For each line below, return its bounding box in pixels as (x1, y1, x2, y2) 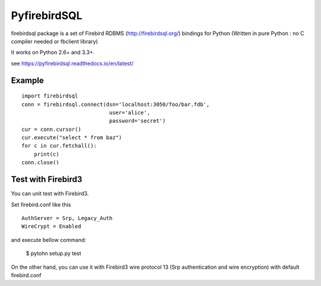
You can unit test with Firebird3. (11, 190, 89, 197)
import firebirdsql (21, 93, 78, 99)
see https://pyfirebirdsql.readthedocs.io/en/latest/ (11, 59, 134, 67)
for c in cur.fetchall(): (21, 143, 97, 149)
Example (11, 75, 44, 86)
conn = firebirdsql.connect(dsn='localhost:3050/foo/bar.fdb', (21, 101, 210, 108)
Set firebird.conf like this (11, 201, 71, 208)
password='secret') (109, 118, 166, 124)
